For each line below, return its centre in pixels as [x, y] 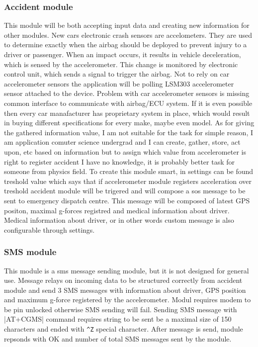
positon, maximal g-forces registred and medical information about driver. [117, 210]
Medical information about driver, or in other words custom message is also [119, 220]
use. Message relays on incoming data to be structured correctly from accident [123, 280]
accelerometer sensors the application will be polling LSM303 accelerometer [119, 83]
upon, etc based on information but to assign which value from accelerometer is [125, 151]
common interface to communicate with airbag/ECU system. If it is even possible [128, 103]
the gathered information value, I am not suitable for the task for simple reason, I [129, 132]
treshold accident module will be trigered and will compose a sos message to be [125, 191]
